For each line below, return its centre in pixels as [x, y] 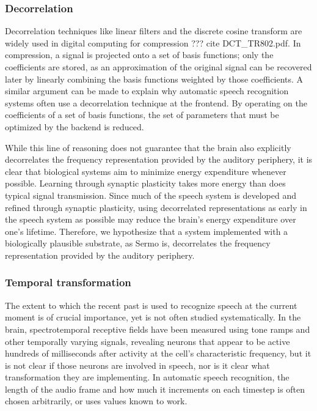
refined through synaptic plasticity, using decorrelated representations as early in [156, 207]
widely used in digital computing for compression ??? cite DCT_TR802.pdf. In [153, 43]
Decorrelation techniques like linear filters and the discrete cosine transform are [154, 31]
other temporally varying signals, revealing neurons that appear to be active [148, 341]
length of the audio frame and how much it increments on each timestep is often [155, 389]
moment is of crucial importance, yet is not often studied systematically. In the [153, 317]
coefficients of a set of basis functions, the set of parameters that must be [142, 115]
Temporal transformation [68, 282]
